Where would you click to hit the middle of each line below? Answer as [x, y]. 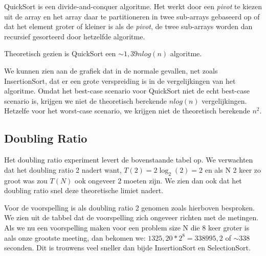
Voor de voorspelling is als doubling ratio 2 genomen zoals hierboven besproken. [129, 207]
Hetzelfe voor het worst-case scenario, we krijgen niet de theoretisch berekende [127, 111]
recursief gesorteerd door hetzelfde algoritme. [75, 36]
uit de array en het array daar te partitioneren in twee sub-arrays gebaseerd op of [132, 16]
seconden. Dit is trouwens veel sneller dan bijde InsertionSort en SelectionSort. [127, 248]
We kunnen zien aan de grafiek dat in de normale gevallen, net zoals [111, 70]
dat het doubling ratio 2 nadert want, [63, 169]
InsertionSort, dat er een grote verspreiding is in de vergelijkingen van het [120, 80]
